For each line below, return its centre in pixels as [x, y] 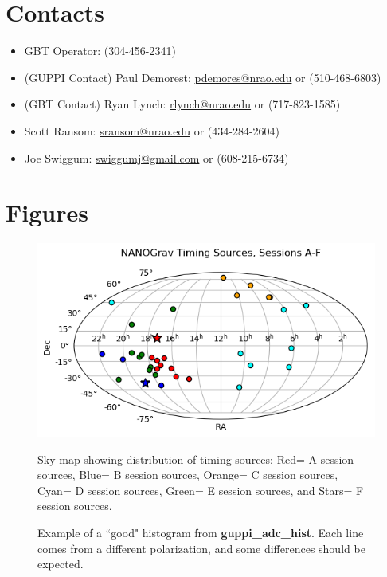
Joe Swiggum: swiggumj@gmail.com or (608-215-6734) [156, 157]
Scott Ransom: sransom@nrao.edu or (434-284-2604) [152, 130]
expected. [61, 564]
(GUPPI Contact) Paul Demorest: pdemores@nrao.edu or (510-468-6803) [203, 77]
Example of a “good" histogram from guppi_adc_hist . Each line [201, 532]
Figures [47, 212]
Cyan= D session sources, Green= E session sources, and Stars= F [201, 490]
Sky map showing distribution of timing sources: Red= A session [196, 459]
